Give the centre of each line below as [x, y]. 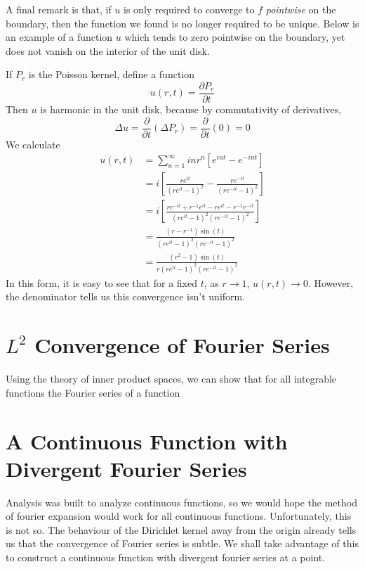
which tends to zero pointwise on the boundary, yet [235, 37]
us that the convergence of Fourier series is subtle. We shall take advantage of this [182, 543]
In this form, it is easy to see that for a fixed [101, 282]
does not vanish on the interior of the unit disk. [108, 50]
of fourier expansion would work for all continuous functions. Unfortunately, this [179, 516]
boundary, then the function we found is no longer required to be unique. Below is [182, 23]
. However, [331, 282]
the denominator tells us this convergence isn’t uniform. [126, 296]
